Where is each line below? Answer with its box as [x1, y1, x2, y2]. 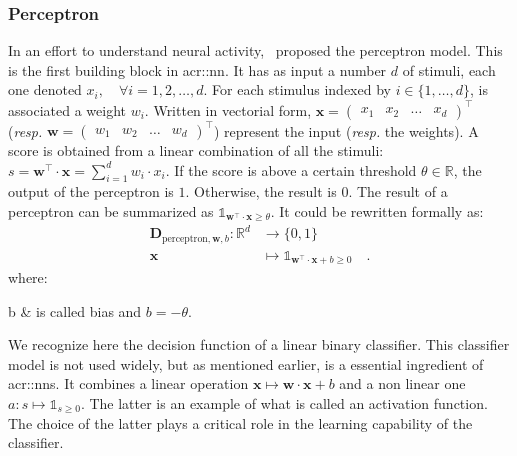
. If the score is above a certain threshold [165, 159, 417, 180]
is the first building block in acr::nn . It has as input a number [8, 59, 387, 80]
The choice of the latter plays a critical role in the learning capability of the [8, 412, 473, 433]
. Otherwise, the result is [185, 181, 337, 202]
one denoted [8, 79, 82, 100]
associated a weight [8, 99, 126, 120]
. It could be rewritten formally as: [270, 200, 484, 221]
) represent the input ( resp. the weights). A [213, 120, 479, 140]
